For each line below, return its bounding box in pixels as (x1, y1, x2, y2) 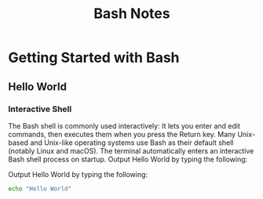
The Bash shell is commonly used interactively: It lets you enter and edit (8, 121, 241, 130)
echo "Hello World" (8, 185, 72, 193)
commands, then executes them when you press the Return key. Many (8, 129, 236, 139)
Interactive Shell (8, 103, 72, 114)
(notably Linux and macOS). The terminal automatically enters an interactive (8, 146, 254, 155)
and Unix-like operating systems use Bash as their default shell (30, 138, 234, 147)
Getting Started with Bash (8, 49, 180, 67)
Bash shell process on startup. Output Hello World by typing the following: (8, 154, 248, 164)
